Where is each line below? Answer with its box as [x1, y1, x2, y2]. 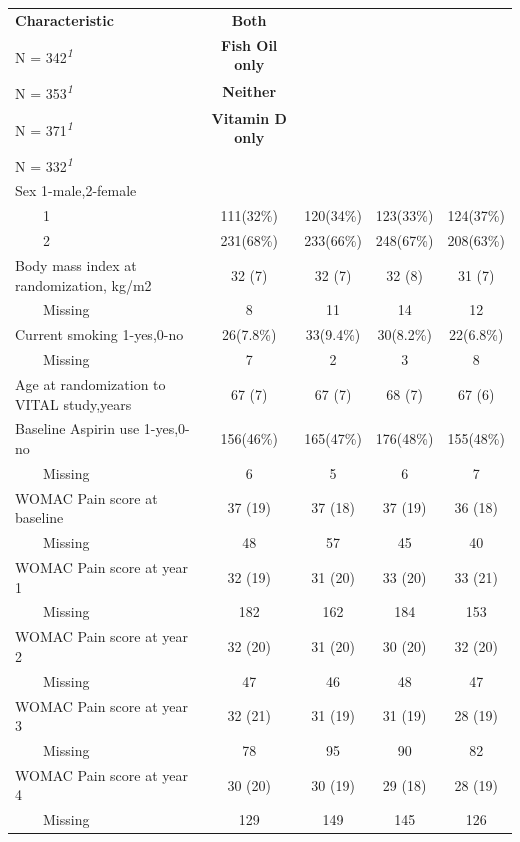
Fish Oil [221, 34, 278, 55]
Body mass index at [15, 255, 137, 275]
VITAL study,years [15, 393, 132, 414]
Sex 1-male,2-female [15, 180, 137, 201]
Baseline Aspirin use [15, 418, 140, 439]
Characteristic [15, 9, 114, 30]
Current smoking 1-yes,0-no [15, 324, 184, 345]
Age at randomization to [15, 373, 166, 394]
